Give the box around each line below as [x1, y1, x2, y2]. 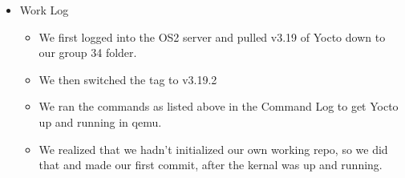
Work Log [19, 2, 69, 18]
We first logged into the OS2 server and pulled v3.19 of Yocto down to [38, 28, 386, 45]
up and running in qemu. [38, 113, 162, 130]
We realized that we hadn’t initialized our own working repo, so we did [38, 140, 388, 157]
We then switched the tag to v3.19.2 [38, 71, 217, 87]
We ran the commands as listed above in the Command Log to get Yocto [38, 98, 399, 115]
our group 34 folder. [38, 44, 137, 61]
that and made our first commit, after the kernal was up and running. [38, 156, 383, 173]
